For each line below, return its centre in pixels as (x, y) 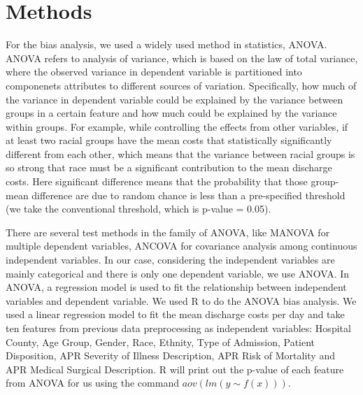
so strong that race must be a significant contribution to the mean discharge (169, 167)
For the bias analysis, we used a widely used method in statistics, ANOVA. (166, 44)
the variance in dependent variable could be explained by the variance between (175, 99)
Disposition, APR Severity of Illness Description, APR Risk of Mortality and (170, 355)
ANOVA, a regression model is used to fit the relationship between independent (176, 287)
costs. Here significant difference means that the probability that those (157, 181)
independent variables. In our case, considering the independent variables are (170, 260)
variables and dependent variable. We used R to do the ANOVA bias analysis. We (181, 300)
